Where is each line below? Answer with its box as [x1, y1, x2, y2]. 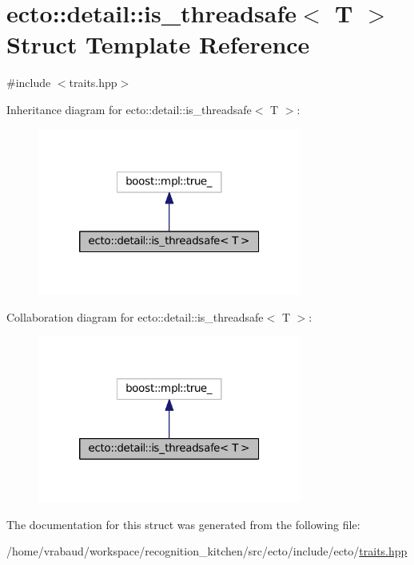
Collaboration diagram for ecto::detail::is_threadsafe [6, 308, 264, 325]
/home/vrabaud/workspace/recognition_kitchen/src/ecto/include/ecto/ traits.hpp [6, 543, 408, 559]
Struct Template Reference [6, 28, 310, 61]
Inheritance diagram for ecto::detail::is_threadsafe [6, 101, 252, 117]
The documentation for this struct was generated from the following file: [6, 516, 360, 532]
